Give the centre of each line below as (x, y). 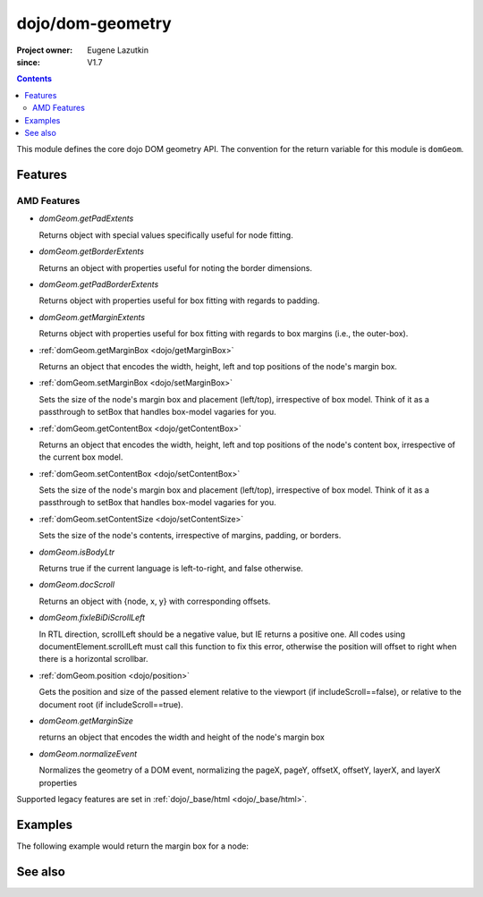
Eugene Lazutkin (118, 50)
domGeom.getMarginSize (86, 721)
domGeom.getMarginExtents (92, 317)
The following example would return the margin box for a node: (133, 846)
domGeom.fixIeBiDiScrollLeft (92, 618)
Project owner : (45, 50)
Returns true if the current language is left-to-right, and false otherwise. (171, 569)
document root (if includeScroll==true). (111, 704)
